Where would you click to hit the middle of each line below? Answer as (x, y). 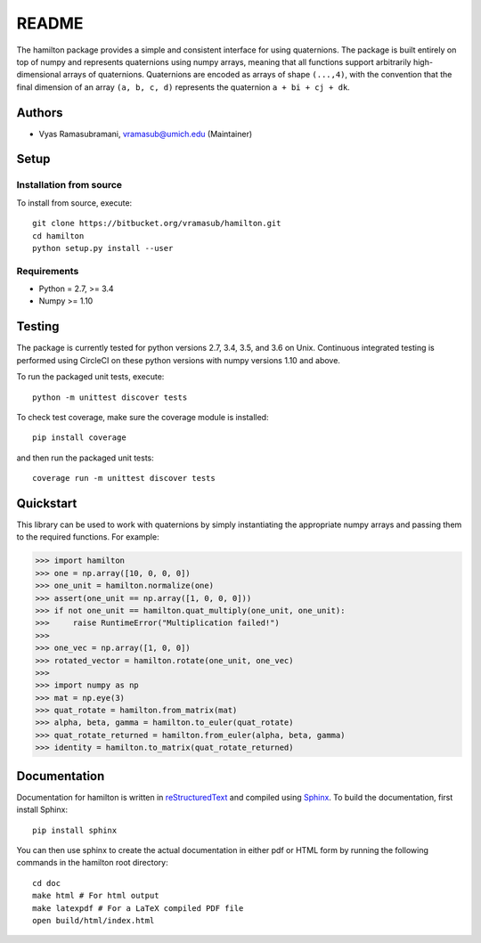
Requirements (48, 271)
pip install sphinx (75, 830)
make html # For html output (96, 896)
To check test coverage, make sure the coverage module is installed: (143, 417)
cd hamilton (58, 236)
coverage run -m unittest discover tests (124, 478)
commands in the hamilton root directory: (92, 863)
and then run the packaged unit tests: (86, 458)
